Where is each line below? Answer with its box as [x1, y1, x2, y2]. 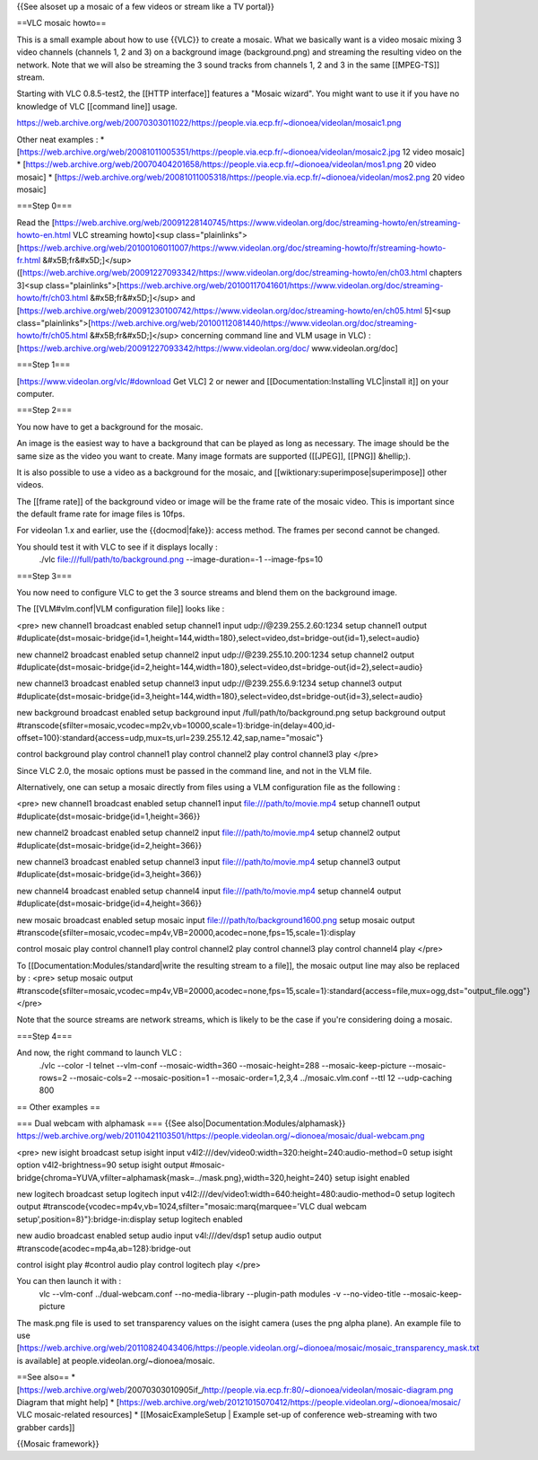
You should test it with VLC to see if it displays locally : [16, 541, 219, 552]
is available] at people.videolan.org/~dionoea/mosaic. [16, 1355, 215, 1366]
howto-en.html [16, 230, 72, 241]
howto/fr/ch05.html [16, 330, 89, 341]
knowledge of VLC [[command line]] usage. [16, 101, 178, 111]
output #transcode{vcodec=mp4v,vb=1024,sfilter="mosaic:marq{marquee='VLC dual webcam [16, 1201, 367, 1212]
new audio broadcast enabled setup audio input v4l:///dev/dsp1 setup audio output [16, 1230, 322, 1241]
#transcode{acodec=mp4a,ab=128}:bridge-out [16, 1243, 192, 1253]
